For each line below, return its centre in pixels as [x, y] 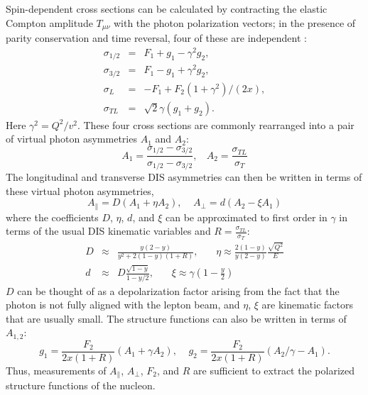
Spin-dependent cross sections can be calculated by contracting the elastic [167, 9]
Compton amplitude [49, 22]
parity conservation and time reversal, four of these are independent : [156, 38]
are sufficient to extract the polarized [274, 370]
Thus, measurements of [56, 370]
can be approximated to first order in [246, 217]
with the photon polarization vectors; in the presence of [234, 22]
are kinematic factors [307, 305]
